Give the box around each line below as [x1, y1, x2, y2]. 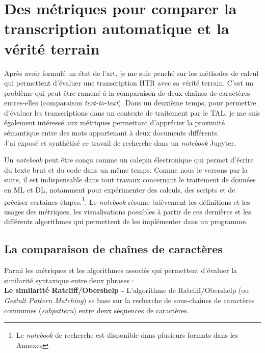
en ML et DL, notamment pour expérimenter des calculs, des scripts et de [4, 184, 235, 195]
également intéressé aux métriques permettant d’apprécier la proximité [4, 117, 225, 128]
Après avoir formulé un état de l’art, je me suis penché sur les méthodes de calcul [4, 67, 259, 78]
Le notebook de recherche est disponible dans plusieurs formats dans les [16, 330, 238, 340]
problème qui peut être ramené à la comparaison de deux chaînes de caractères [4, 87, 250, 98]
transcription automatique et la [4, 18, 229, 39]
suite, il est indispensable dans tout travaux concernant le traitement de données [4, 174, 256, 185]
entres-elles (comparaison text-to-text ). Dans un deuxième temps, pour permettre [4, 97, 256, 108]
